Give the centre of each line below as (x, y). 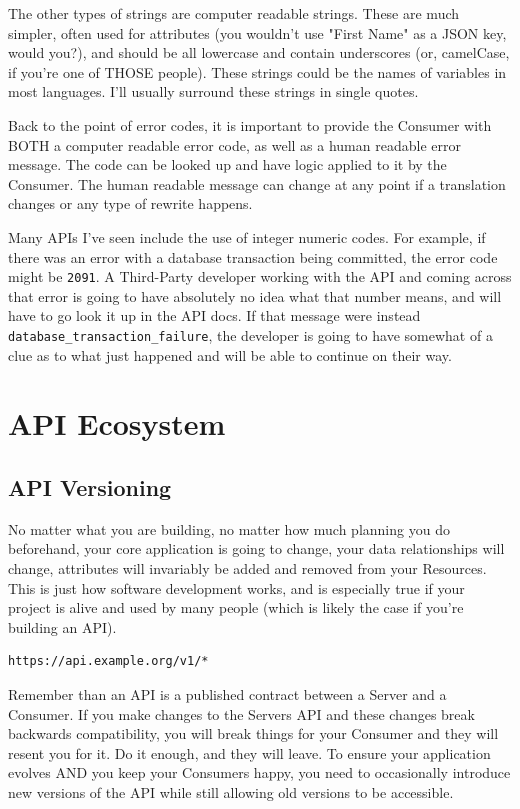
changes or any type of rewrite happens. (130, 203)
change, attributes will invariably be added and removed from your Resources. (247, 567)
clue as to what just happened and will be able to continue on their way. (230, 354)
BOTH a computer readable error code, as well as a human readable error (234, 144)
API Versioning (90, 486)
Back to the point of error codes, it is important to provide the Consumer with (250, 124)
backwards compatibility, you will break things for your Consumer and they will (253, 733)
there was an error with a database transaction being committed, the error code (253, 256)
